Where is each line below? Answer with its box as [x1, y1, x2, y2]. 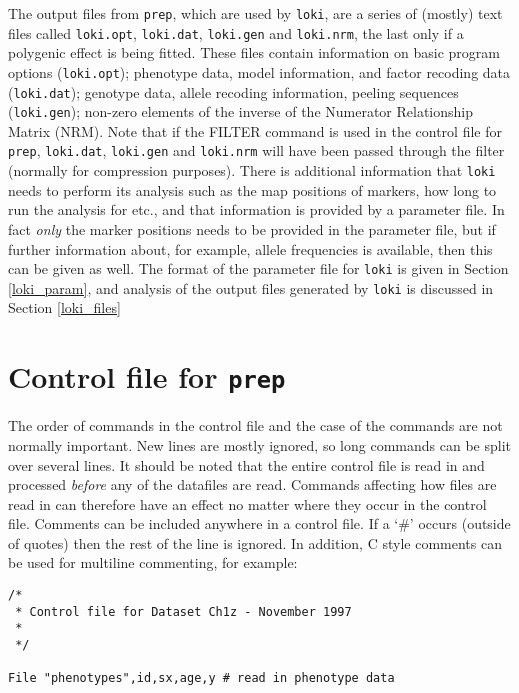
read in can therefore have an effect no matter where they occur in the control [8, 493, 487, 514]
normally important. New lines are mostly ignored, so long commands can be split [8, 434, 511, 455]
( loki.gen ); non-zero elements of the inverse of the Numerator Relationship [8, 101, 474, 122]
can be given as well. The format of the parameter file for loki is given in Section [8, 258, 509, 279]
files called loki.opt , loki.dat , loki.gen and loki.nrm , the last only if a [8, 22, 464, 43]
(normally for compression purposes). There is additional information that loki [8, 160, 496, 181]
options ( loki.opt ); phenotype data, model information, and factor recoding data [8, 61, 511, 82]
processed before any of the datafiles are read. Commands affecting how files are [8, 474, 497, 495]
